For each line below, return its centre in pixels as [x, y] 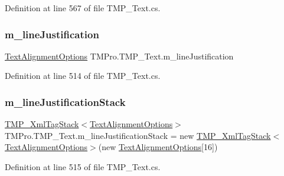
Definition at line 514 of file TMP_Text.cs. [83, 76]
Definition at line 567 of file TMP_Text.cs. [83, 8]
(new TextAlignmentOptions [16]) [158, 147]
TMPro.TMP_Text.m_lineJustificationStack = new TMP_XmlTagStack [138, 135]
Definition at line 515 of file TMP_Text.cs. [83, 167]
